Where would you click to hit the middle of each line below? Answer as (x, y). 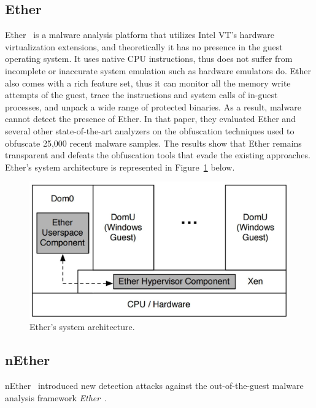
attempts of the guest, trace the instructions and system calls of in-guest (141, 95)
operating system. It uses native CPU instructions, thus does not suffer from (149, 59)
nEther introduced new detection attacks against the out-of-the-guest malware (154, 386)
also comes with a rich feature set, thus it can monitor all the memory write (148, 83)
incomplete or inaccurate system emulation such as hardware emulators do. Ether (158, 70)
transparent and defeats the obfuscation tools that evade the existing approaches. (158, 155)
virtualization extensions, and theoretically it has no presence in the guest (144, 46)
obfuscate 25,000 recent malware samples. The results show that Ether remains (153, 143)
